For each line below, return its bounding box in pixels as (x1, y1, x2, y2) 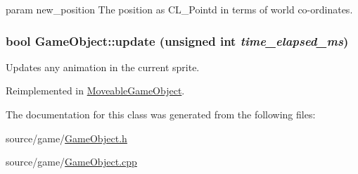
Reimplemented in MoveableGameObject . (6, 83, 185, 98)
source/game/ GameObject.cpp (6, 154, 137, 169)
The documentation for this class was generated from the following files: (6, 107, 316, 121)
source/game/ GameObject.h (6, 130, 127, 145)
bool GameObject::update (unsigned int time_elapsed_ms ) (6, 32, 349, 49)
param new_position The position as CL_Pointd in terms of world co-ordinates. (6, 2, 353, 16)
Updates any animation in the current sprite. (6, 59, 200, 74)
